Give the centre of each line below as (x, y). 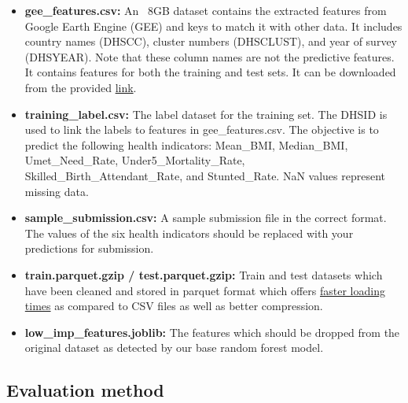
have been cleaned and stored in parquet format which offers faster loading (205, 290)
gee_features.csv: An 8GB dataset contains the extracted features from (206, 10)
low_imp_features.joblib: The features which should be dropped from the (212, 332)
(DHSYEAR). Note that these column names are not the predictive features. (210, 56)
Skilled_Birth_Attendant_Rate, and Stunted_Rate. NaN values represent (205, 175)
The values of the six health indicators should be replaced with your (189, 233)
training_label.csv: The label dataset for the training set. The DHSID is (206, 114)
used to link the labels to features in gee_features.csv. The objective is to (202, 129)
